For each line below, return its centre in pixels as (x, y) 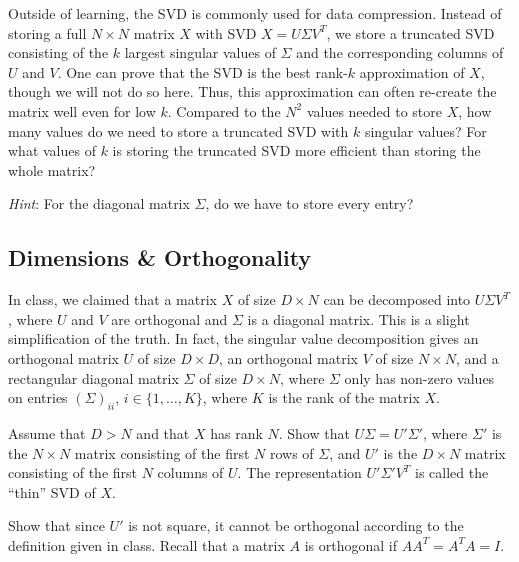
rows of (291, 452)
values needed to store (374, 110)
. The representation (299, 472)
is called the (452, 472)
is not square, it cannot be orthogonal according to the (296, 525)
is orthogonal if (351, 544)
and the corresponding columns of (400, 52)
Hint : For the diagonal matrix (99, 203)
